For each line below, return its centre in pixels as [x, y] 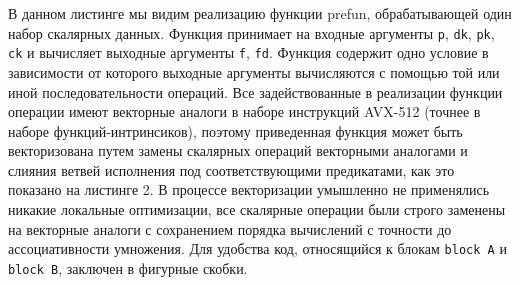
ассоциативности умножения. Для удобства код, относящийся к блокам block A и [257, 248]
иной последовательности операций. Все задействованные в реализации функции [255, 91]
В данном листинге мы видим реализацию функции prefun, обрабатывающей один [260, 13]
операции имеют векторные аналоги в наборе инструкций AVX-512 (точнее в [244, 111]
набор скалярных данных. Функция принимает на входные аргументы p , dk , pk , [251, 32]
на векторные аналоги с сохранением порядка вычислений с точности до [230, 228]
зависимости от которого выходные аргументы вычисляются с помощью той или [254, 71]
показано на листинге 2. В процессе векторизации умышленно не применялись [249, 189]
